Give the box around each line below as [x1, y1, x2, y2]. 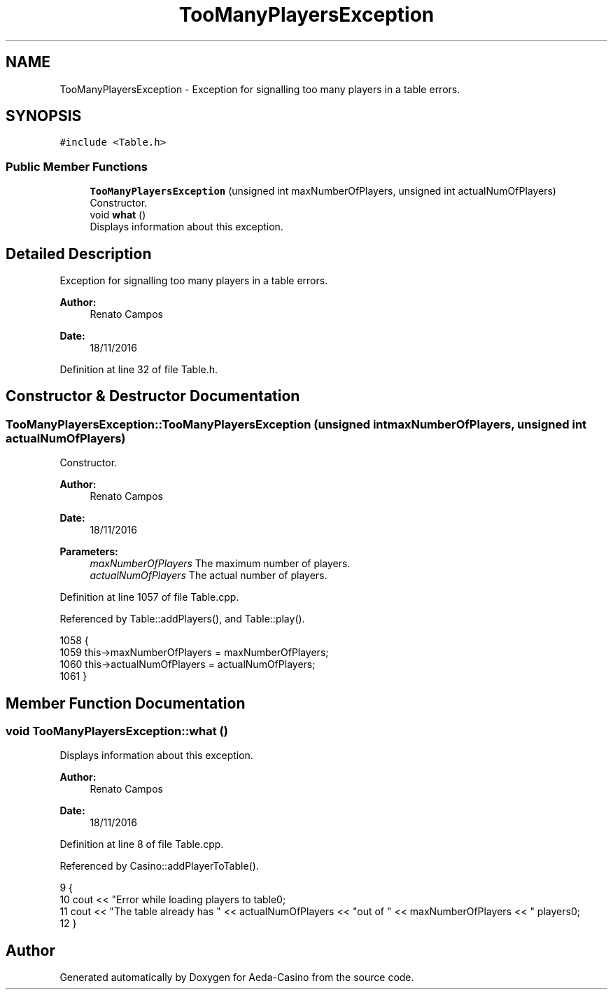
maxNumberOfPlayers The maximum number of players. [90, 557, 351, 570]
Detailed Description [6, 244, 152, 263]
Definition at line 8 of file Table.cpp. [59, 838, 224, 851]
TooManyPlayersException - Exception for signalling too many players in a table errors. [59, 83, 460, 95]
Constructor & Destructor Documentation [6, 387, 300, 405]
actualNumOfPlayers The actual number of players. [90, 569, 327, 582]
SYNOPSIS [6, 107, 82, 125]
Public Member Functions [6, 159, 148, 174]
